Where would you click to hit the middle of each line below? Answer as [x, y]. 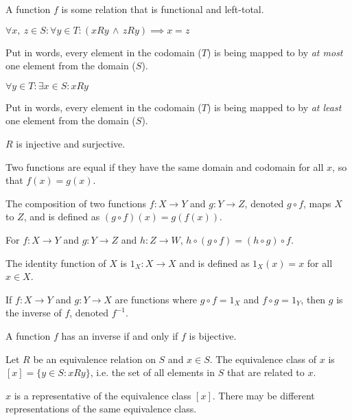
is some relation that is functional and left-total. [163, 9]
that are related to [266, 372]
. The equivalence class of [263, 359]
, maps [317, 203]
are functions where [156, 299]
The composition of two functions [76, 203]
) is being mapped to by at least [274, 107]
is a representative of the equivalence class [103, 395]
